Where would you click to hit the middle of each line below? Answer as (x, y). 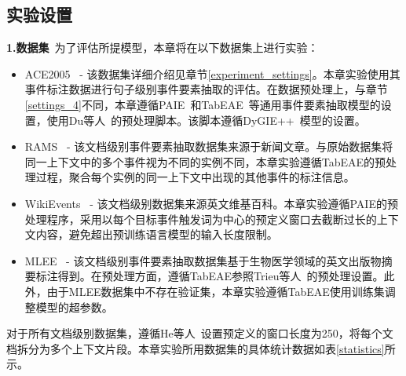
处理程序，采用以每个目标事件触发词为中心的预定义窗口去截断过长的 (201, 219)
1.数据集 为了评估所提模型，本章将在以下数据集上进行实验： (163, 47)
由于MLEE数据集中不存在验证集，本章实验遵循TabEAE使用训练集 (216, 291)
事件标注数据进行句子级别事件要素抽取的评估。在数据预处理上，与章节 (206, 89)
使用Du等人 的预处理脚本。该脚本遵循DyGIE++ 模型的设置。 (206, 120)
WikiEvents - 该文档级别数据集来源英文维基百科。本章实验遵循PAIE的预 (211, 203)
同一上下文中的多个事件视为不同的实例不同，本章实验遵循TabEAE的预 (205, 161)
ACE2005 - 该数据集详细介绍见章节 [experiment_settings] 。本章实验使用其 (212, 73)
